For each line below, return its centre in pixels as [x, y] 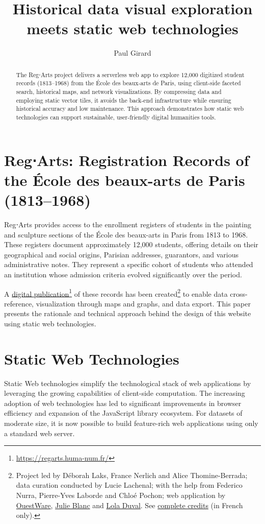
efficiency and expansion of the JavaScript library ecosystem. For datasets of [123, 413]
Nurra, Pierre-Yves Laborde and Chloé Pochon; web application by [121, 495]
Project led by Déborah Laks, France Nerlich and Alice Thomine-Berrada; [132, 475]
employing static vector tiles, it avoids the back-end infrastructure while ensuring [124, 100]
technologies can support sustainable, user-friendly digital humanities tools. [116, 117]
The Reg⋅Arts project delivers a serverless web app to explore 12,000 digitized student [130, 74]
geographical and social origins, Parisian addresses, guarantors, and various [122, 254]
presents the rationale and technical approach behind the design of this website [128, 313]
